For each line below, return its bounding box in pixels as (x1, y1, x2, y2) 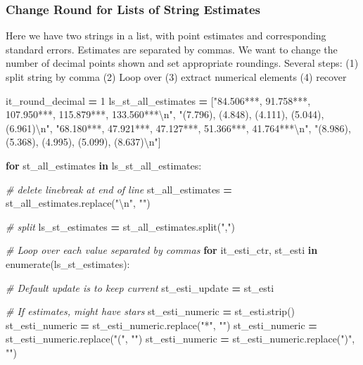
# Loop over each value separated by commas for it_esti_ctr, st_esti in (6, 243, 318, 257)
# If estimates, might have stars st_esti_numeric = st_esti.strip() (6, 304, 295, 319)
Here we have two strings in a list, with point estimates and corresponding (6, 28, 326, 43)
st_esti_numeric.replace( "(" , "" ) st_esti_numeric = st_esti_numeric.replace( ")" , (6, 331, 355, 346)
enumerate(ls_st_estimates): (6, 256, 130, 271)
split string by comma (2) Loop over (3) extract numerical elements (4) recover (6, 70, 347, 84)
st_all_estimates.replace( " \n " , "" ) (6, 196, 151, 210)
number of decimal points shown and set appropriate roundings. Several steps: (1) (6, 56, 359, 70)
